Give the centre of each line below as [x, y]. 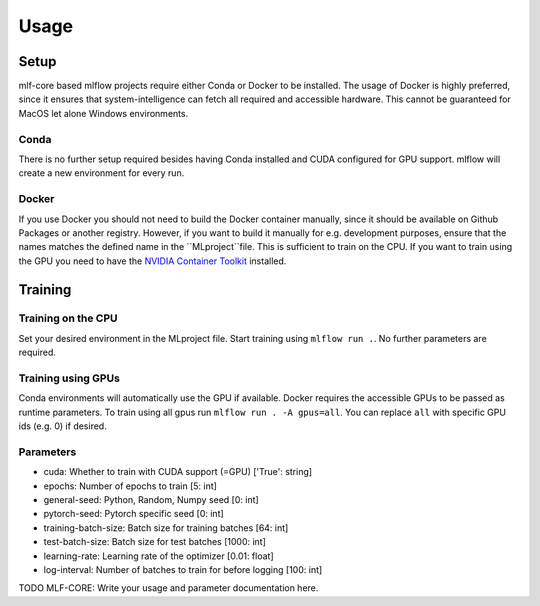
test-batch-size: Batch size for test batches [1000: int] [155, 542]
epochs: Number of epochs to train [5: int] [130, 486]
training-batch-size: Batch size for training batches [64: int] [166, 527]
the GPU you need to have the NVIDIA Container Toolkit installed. [152, 261]
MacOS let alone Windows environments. [103, 113]
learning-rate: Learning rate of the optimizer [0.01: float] [158, 556]
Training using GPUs [69, 378]
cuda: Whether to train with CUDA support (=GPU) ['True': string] [178, 472]
